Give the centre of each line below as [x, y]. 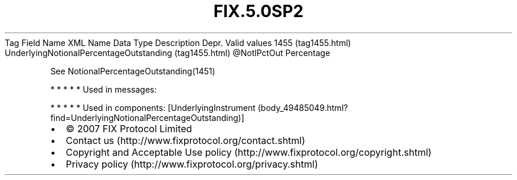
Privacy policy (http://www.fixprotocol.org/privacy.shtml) [192, 164]
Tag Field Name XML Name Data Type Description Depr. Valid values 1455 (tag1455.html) [178, 42]
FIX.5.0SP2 [258, 11]
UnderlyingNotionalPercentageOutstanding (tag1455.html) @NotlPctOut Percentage [168, 53]
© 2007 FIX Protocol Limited [129, 128]
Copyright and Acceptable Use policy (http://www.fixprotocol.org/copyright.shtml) [249, 152]
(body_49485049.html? [303, 107]
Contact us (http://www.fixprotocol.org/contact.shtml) [186, 140]
